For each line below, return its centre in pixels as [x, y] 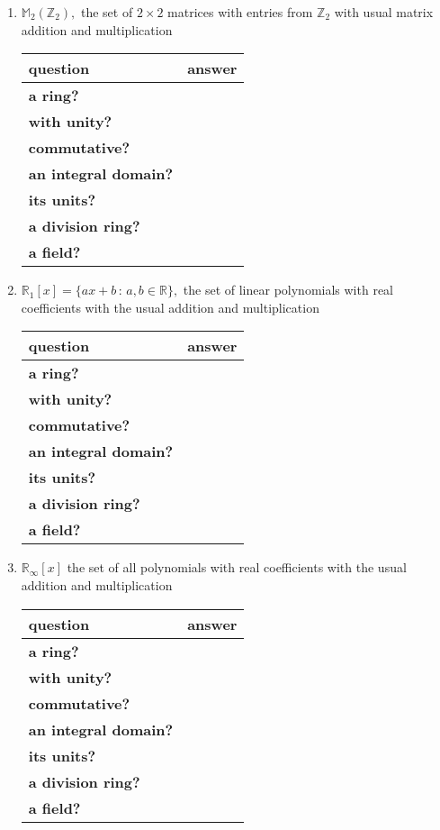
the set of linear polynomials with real [288, 290]
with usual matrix [384, 12]
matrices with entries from [240, 12]
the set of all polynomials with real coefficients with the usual [237, 567]
